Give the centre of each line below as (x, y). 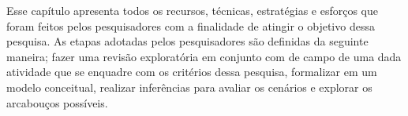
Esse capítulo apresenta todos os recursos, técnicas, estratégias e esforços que (193, 10)
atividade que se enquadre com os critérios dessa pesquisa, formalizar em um (192, 72)
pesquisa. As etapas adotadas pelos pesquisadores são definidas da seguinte (187, 41)
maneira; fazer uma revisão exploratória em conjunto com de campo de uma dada (204, 56)
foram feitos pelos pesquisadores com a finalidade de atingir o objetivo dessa (191, 25)
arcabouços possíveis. (57, 102)
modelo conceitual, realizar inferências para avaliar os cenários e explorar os (189, 87)
